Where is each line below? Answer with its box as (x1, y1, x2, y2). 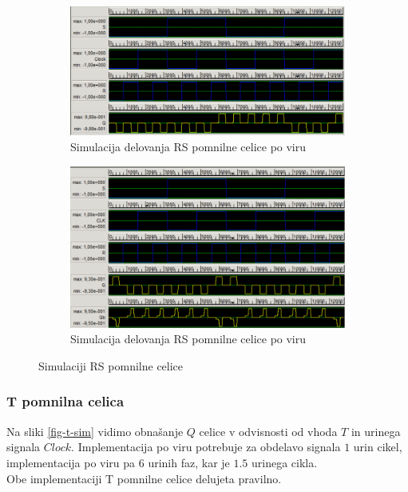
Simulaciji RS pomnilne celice (38, 357, 184, 374)
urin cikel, (353, 438, 402, 455)
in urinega (351, 422, 401, 439)
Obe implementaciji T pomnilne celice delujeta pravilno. (6, 470, 282, 486)
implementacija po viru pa (6, 454, 136, 470)
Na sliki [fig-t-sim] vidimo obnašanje (6, 422, 184, 439)
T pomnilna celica (6, 391, 125, 411)
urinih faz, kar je (148, 454, 230, 470)
